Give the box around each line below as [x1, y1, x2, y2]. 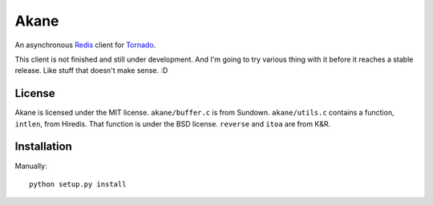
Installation [14, 140, 72, 154]
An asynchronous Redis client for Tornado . [14, 40, 156, 50]
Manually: [14, 161, 47, 171]
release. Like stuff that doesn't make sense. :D [14, 66, 168, 75]
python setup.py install [29, 179, 127, 188]
